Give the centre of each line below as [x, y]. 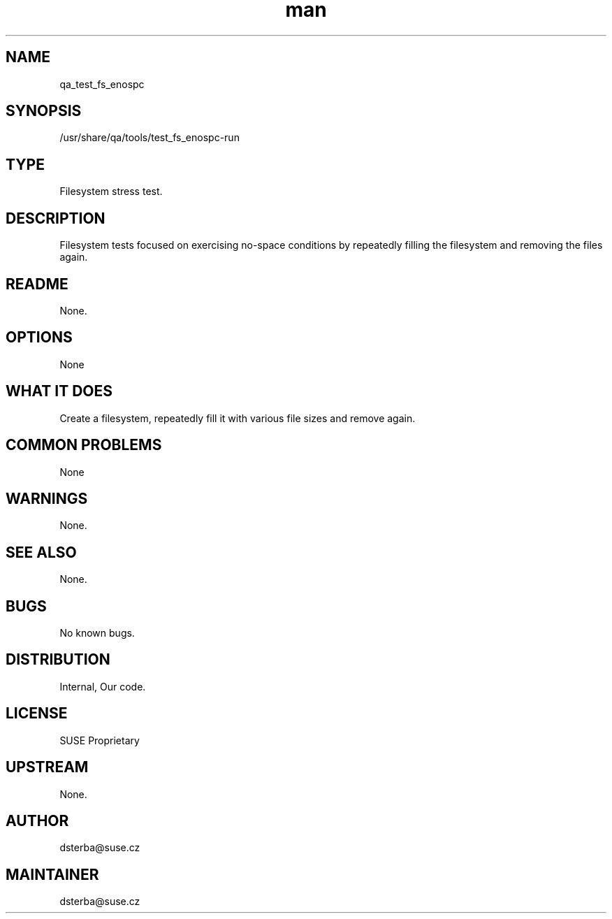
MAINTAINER [52, 874]
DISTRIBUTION [58, 660]
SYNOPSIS [44, 111]
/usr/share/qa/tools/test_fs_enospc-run [150, 138]
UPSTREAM [47, 767]
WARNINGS [47, 498]
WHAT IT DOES [59, 391]
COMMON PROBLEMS [84, 445]
